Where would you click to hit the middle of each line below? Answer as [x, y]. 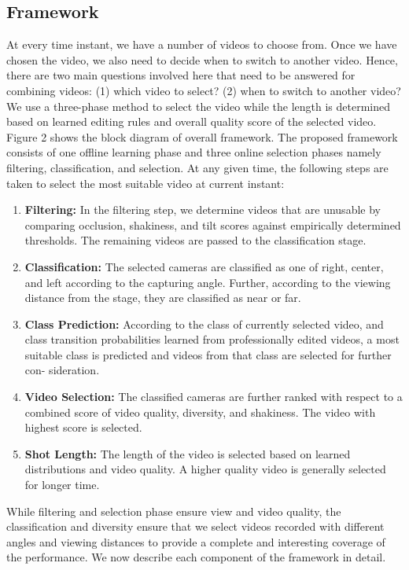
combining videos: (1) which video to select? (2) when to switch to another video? [204, 90]
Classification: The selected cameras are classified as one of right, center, [204, 266]
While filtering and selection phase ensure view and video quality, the [174, 511]
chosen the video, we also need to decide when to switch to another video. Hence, [202, 59]
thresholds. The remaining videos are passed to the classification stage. [195, 240]
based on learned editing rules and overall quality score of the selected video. [192, 121]
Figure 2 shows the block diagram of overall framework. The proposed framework [202, 136]
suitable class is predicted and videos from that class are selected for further [208, 354]
